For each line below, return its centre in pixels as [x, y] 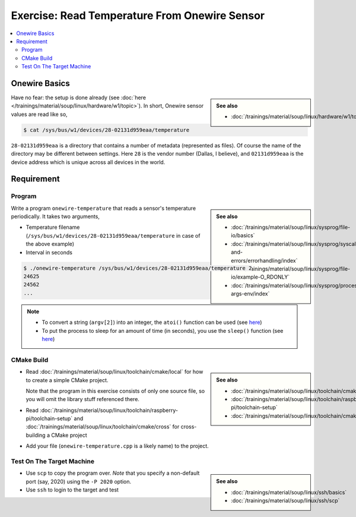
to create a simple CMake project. [67, 380]
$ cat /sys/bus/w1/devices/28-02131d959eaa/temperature [107, 130]
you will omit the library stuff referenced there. [82, 399]
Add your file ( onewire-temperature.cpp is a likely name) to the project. [117, 446]
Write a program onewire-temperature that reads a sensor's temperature [103, 208]
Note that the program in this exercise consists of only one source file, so [115, 391]
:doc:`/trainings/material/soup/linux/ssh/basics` [289, 492]
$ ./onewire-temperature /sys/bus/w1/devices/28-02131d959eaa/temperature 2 [138, 268]
